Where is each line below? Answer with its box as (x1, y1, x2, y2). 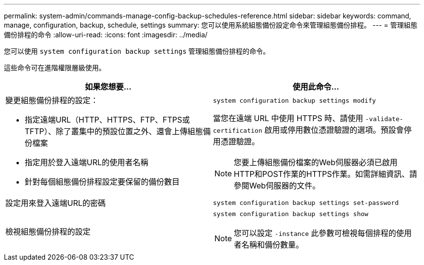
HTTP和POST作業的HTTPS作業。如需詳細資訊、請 (234, 169, 417, 179)
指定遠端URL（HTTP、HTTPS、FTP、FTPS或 (25, 115, 190, 125)
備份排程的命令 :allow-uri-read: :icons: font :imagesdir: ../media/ (4, 31, 208, 39)
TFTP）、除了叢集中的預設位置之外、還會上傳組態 (25, 126, 203, 136)
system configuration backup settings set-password (213, 199, 399, 206)
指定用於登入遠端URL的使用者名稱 (25, 157, 149, 167)
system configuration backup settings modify (213, 96, 376, 104)
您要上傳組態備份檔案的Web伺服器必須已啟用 (234, 157, 398, 167)
